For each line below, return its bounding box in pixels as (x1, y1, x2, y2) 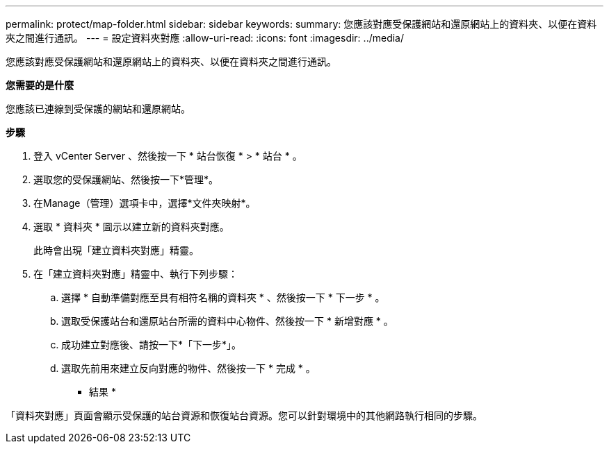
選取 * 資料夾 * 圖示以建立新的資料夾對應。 (33, 221, 229, 232)
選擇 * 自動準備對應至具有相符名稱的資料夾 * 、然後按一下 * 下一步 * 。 (61, 291, 385, 303)
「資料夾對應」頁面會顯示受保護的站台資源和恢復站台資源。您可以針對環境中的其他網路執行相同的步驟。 (6, 409, 482, 421)
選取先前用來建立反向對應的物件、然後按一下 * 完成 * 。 (61, 362, 316, 374)
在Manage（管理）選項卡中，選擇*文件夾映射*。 (33, 197, 256, 209)
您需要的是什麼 (6, 79, 74, 91)
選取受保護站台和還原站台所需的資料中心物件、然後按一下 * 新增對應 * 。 (61, 315, 393, 327)
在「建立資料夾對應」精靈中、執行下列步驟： (33, 268, 238, 280)
